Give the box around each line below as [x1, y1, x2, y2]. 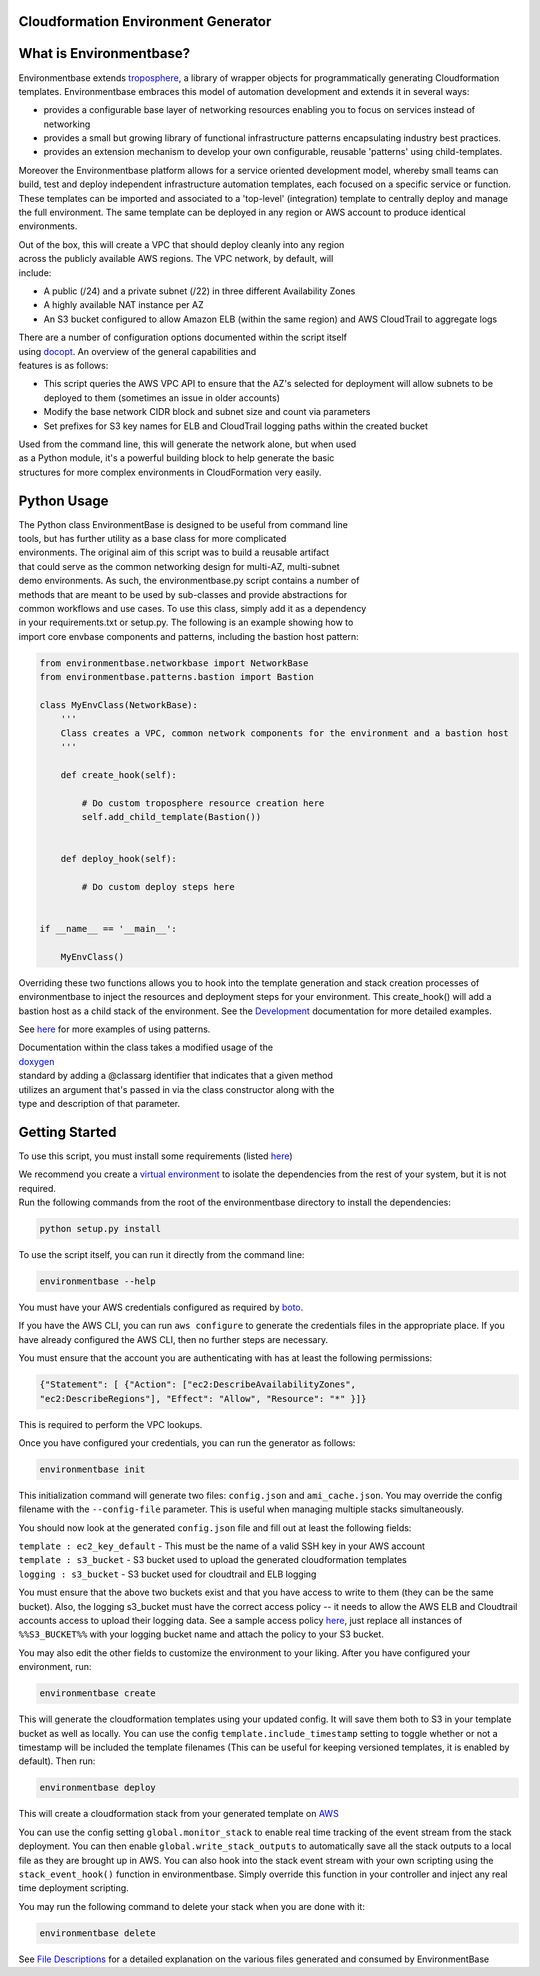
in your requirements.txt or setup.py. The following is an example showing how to [18, 616, 354, 629]
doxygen [18, 1055, 55, 1067]
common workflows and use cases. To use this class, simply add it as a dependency [18, 602, 367, 614]
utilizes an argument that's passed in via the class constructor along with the [18, 1083, 335, 1095]
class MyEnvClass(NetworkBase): [39, 699, 199, 710]
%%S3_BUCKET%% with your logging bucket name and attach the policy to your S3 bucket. [18, 1628, 385, 1640]
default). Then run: [18, 1755, 96, 1767]
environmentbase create [39, 1688, 157, 1699]
